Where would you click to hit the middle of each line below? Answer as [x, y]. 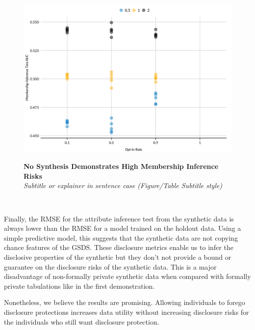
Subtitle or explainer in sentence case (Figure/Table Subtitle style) [123, 185]
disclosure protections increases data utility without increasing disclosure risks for [127, 312]
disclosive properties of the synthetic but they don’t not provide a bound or [118, 257]
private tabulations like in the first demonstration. [79, 286]
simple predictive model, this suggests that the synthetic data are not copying [121, 237]
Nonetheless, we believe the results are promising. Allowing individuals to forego [125, 302]
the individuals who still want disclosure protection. [82, 321]
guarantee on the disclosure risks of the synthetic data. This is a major [110, 266]
